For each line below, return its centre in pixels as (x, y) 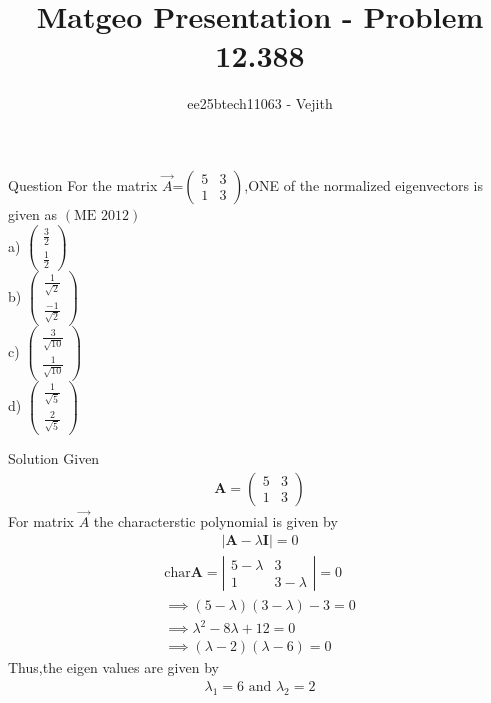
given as (33, 213)
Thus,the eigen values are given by (113, 667)
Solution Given (54, 458)
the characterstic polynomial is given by (215, 520)
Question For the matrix (83, 184)
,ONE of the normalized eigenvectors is (364, 184)
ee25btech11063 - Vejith (260, 103)
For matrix (41, 520)
